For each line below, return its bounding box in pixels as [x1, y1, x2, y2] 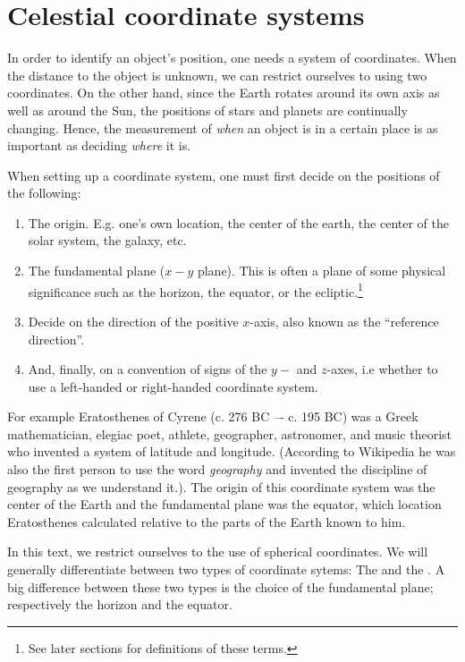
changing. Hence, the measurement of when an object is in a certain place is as [7, 118, 438, 137]
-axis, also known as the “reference [249, 311, 439, 330]
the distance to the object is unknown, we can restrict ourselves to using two [7, 65, 427, 84]
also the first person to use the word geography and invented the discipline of [7, 460, 427, 479]
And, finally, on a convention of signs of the [28, 360, 267, 378]
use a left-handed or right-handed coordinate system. [28, 377, 318, 395]
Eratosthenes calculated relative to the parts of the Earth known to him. [7, 512, 406, 530]
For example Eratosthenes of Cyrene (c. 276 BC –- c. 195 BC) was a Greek [7, 407, 418, 426]
